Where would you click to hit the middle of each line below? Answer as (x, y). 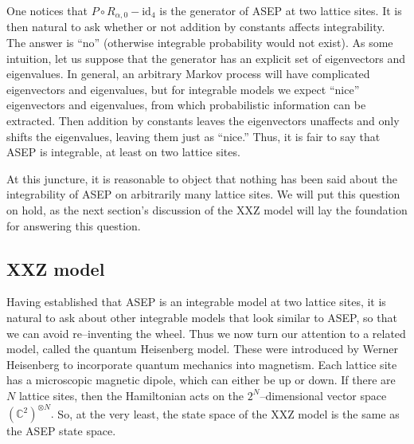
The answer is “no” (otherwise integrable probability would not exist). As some (200, 43)
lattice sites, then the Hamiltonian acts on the (131, 395)
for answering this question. (74, 225)
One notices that (47, 10)
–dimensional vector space (323, 395)
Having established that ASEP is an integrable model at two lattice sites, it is (196, 302)
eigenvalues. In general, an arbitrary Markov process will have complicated (188, 74)
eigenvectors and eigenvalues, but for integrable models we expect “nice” (183, 89)
